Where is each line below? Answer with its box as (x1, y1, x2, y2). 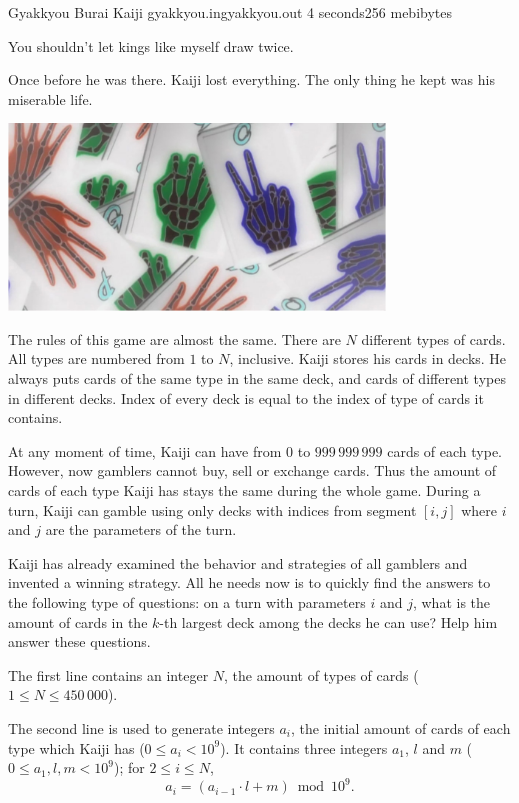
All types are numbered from (8, 348, 185, 369)
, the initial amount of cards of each (290, 717, 511, 738)
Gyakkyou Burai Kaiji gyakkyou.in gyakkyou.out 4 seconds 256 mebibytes (8, 2, 452, 22)
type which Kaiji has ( (8, 737, 145, 758)
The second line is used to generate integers (8, 717, 275, 738)
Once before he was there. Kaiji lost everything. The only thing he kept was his (8, 69, 495, 90)
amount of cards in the (8, 611, 148, 632)
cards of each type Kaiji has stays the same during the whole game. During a (8, 479, 481, 500)
